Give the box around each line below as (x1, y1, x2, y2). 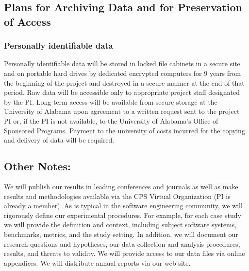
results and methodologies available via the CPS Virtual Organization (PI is (4, 191, 231, 201)
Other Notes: (4, 159, 71, 174)
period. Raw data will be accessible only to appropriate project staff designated (4, 87, 240, 97)
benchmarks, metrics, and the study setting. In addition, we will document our (4, 229, 238, 239)
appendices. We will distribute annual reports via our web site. (4, 257, 191, 268)
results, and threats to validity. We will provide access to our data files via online (4, 248, 245, 258)
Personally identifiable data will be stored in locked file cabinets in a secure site (4, 58, 240, 69)
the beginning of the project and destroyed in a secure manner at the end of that (4, 77, 245, 88)
